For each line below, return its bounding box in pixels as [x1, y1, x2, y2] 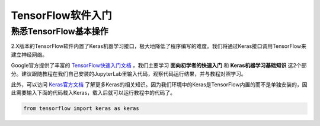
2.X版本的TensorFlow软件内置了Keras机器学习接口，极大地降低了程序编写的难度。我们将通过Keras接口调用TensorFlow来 [11, 43, 306, 50]
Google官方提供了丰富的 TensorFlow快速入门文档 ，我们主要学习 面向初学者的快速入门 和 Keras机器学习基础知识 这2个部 [11, 62, 307, 69]
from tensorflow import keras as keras [23, 105, 139, 112]
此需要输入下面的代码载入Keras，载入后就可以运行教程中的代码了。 [11, 89, 176, 96]
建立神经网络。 [11, 51, 47, 58]
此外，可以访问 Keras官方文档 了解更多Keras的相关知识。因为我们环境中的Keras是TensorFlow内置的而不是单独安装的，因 [11, 80, 308, 88]
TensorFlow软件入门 [11, 9, 112, 22]
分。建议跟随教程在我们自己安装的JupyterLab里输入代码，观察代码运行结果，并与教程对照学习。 [11, 70, 247, 77]
